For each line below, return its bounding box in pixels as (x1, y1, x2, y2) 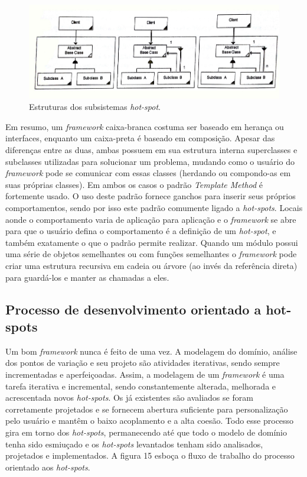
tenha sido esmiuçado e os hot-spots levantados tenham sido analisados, (5, 437, 263, 450)
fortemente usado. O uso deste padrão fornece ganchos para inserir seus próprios (5, 190, 296, 202)
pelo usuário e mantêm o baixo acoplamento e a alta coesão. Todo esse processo (5, 414, 294, 427)
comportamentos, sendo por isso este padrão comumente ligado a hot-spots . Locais (5, 202, 303, 214)
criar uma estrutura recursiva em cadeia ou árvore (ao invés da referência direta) (5, 259, 298, 272)
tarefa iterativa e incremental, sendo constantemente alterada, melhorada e (5, 379, 276, 392)
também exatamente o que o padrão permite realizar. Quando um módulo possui (5, 236, 298, 248)
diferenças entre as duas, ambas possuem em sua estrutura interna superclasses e (5, 144, 298, 156)
